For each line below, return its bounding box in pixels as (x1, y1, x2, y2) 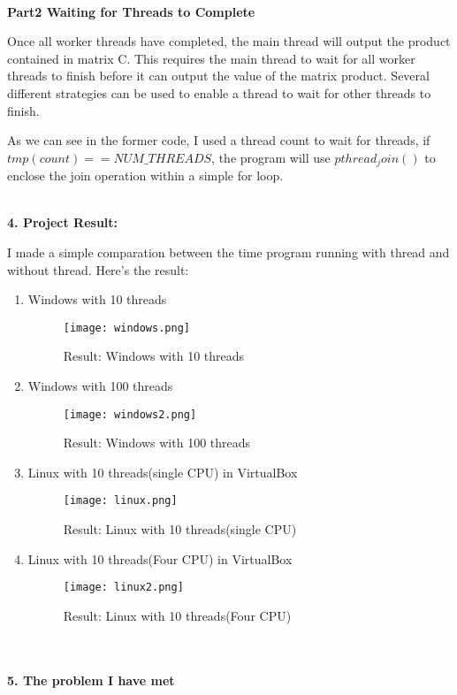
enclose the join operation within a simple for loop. (7, 166, 284, 185)
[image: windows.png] (63, 321, 190, 334)
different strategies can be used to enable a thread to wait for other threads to (7, 83, 431, 102)
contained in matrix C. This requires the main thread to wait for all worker (7, 49, 415, 67)
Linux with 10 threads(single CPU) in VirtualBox (27, 462, 298, 481)
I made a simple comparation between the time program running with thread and (7, 242, 450, 261)
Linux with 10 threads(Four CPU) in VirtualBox (27, 549, 293, 568)
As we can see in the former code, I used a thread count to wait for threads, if (7, 131, 430, 149)
